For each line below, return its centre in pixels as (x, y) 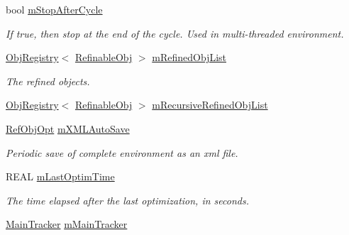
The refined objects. (48, 81)
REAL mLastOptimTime (60, 176)
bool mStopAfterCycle (54, 9)
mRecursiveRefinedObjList (210, 105)
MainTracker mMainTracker (67, 224)
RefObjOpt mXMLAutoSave (68, 128)
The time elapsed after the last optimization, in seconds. (127, 200)
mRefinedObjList (189, 57)
